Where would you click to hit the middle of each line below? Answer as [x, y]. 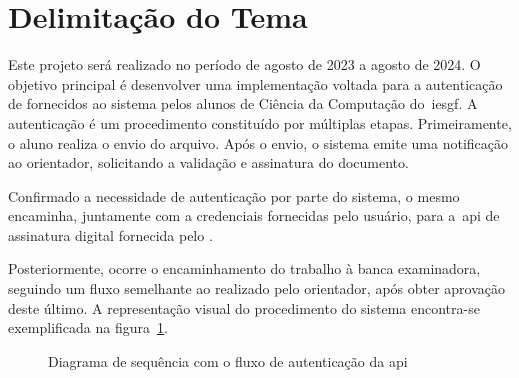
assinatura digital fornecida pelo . [110, 234]
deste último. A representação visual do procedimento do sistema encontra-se [244, 307]
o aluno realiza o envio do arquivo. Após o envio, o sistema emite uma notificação [258, 142]
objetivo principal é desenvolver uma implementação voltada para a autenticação [255, 83]
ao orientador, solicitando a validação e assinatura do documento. [208, 162]
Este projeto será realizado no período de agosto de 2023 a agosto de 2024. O [244, 64]
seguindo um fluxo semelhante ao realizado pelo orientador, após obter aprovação [257, 288]
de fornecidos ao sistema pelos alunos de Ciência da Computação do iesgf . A [243, 103]
